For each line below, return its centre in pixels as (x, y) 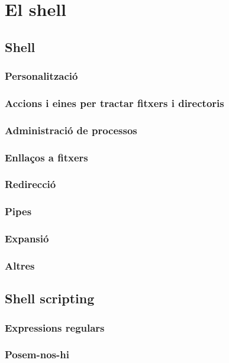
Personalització (41, 76)
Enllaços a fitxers (46, 157)
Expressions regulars (55, 327)
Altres (20, 265)
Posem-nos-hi (37, 354)
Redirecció (30, 184)
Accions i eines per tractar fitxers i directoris (114, 103)
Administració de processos (71, 130)
